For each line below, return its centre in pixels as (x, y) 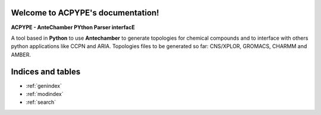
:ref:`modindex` (45, 94)
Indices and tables (46, 71)
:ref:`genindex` (44, 85)
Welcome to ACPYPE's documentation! (85, 13)
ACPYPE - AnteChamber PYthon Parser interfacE (73, 27)
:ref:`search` (41, 102)
